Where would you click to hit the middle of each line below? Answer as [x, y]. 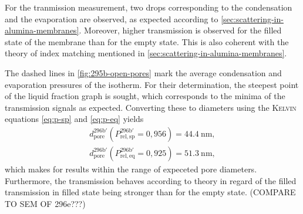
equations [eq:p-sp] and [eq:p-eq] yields [74, 119]
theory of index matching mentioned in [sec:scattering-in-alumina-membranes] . [146, 53]
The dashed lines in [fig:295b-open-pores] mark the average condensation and [143, 72]
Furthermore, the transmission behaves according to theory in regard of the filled [151, 180]
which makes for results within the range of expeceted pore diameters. [131, 169]
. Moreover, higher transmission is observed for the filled [180, 30]
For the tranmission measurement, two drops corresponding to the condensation [149, 7]
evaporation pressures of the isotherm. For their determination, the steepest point [152, 84]
